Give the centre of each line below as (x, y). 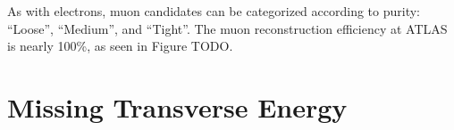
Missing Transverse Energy (177, 106)
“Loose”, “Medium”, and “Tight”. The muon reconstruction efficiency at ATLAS (227, 28)
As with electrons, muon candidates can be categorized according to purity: (214, 11)
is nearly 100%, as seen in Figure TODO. (120, 46)
